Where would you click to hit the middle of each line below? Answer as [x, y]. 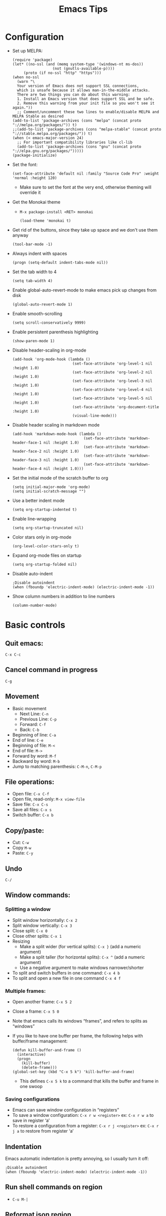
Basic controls [35, 625]
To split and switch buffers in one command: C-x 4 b [66, 973]
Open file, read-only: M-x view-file [49, 799]
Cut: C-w [21, 843]
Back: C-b [29, 730]
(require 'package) [32, 60]
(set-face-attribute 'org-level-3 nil [112, 381]
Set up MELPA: [28, 51]
